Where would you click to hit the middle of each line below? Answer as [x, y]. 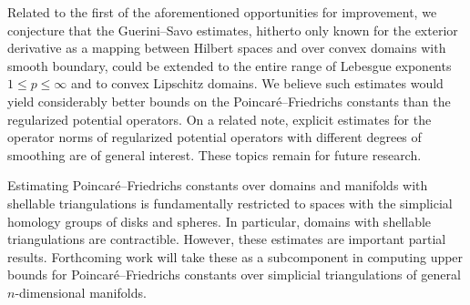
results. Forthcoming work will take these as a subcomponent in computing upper [235, 256]
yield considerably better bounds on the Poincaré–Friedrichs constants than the [229, 101]
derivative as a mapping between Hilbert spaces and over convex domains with [227, 48]
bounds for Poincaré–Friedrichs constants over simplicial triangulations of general [234, 274]
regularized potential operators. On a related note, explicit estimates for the [220, 119]
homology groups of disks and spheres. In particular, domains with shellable [220, 221]
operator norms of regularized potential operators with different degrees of [215, 137]
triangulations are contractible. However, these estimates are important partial [227, 239]
